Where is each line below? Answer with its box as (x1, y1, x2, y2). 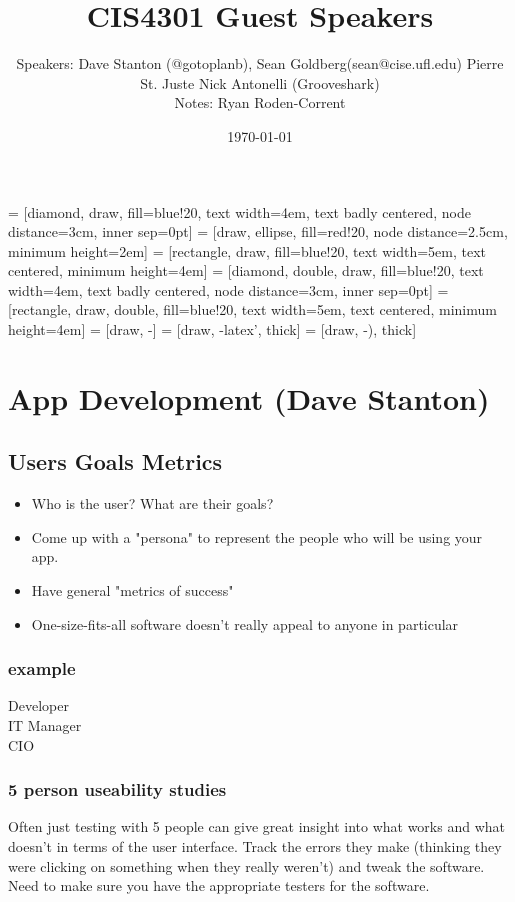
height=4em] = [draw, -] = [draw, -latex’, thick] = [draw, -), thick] (8, 319, 417, 340)
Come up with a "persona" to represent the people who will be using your (31, 526, 483, 547)
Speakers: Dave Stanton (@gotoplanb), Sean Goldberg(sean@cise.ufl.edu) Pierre (16, 53, 504, 74)
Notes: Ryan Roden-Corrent (174, 92, 346, 113)
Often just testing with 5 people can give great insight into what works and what (8, 816, 505, 837)
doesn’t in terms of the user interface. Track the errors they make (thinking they (8, 836, 502, 857)
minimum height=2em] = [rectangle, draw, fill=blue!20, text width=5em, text (8, 240, 487, 261)
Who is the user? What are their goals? (31, 493, 274, 514)
